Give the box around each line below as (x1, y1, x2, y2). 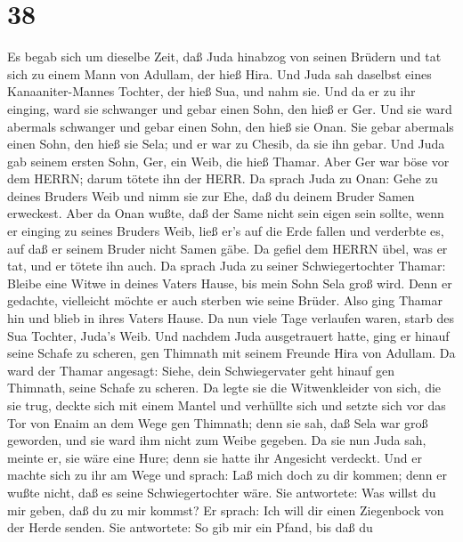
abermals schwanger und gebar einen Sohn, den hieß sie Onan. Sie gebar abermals (7, 117, 454, 135)
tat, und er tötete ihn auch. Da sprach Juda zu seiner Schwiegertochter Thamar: (7, 256, 446, 275)
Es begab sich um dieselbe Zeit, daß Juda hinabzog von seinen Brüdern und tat (7, 47, 442, 66)
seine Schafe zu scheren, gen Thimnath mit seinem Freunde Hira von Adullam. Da (7, 344, 456, 362)
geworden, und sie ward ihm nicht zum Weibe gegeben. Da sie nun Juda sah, (7, 431, 426, 449)
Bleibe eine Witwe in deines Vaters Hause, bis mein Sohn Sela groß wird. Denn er (7, 273, 452, 292)
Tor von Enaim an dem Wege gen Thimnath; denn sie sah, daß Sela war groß (7, 413, 428, 432)
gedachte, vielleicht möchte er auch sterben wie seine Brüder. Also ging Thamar (7, 291, 443, 310)
